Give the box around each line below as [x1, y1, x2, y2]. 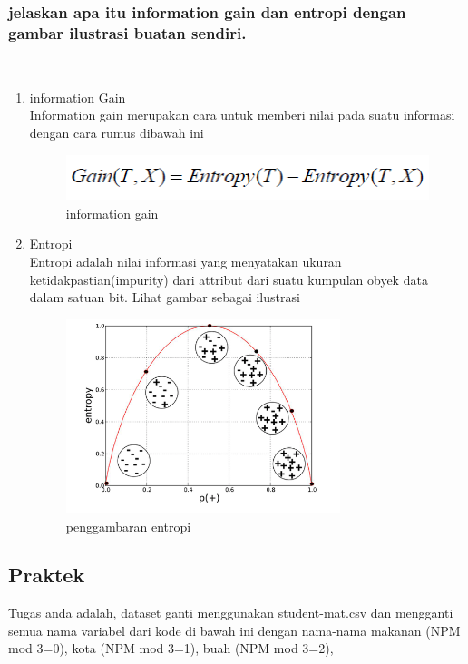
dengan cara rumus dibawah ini [29, 122, 204, 142]
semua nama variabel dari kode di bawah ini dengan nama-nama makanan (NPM [8, 620, 461, 640]
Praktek [8, 561, 85, 589]
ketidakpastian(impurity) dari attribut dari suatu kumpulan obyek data [29, 269, 428, 288]
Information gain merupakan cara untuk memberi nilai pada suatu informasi [29, 105, 455, 124]
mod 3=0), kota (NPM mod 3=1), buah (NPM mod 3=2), [8, 639, 334, 658]
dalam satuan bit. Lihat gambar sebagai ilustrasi [29, 288, 300, 307]
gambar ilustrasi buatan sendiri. [8, 21, 247, 44]
